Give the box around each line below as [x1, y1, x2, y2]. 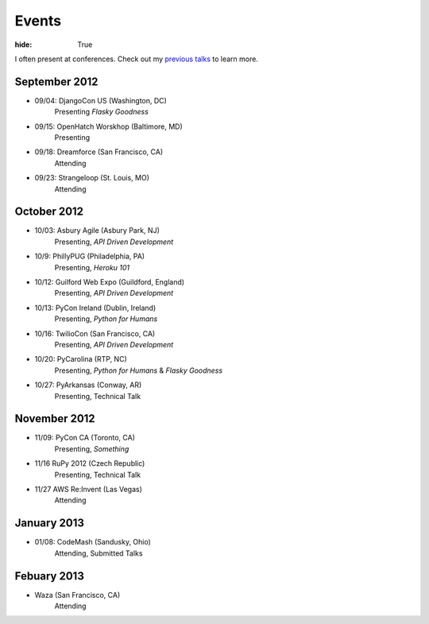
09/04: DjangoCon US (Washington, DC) [34, 95, 167, 105]
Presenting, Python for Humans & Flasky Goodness [54, 366, 222, 375]
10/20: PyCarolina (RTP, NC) [34, 355, 127, 364]
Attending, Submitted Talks [54, 548, 143, 558]
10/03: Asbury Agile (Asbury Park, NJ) [34, 226, 160, 235]
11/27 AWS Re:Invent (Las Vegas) [34, 485, 143, 494]
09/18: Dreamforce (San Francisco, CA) [34, 147, 164, 157]
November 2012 [14, 412, 95, 425]
